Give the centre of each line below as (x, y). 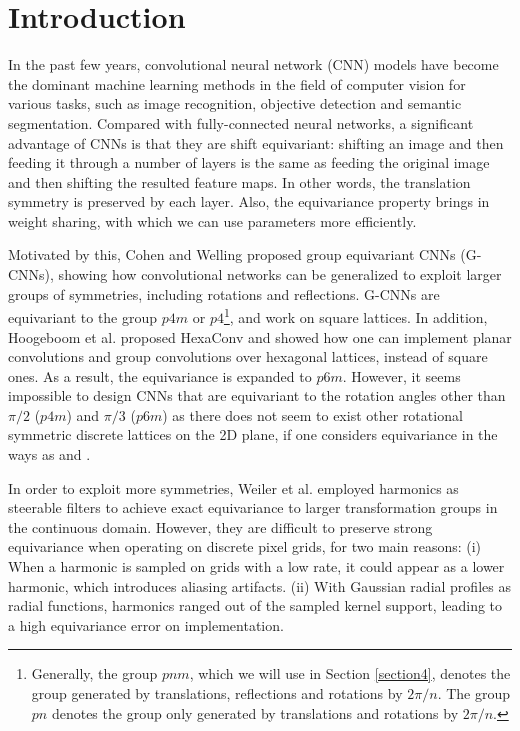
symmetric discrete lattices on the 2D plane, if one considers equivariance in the (253, 434)
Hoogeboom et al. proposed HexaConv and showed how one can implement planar (260, 336)
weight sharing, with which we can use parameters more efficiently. (212, 220)
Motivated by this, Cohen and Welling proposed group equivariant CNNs (232, 254)
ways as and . (49, 454)
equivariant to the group (83, 316)
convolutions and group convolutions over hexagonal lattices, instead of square (248, 356)
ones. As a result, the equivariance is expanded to (160, 375)
